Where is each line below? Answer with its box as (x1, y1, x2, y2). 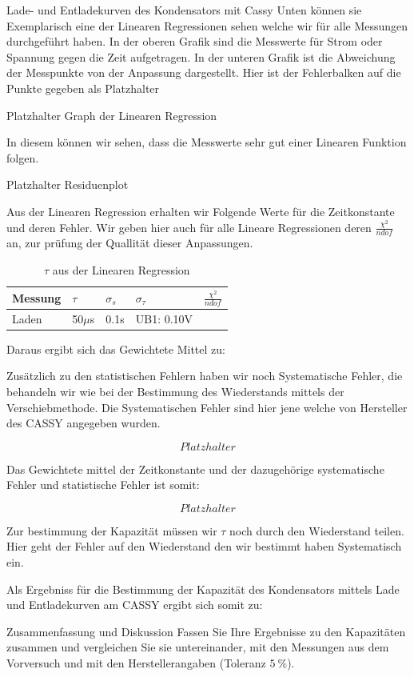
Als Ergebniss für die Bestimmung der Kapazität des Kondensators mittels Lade (6, 580, 400, 597)
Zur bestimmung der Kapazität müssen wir (6, 522, 217, 539)
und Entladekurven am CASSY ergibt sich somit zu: (6, 596, 263, 613)
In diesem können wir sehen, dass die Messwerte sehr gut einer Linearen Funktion (6, 134, 407, 150)
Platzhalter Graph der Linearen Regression (6, 106, 217, 123)
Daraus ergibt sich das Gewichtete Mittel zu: (6, 340, 225, 357)
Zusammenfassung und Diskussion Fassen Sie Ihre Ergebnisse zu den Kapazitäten (6, 623, 406, 639)
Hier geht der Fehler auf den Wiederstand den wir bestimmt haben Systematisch (6, 538, 402, 555)
